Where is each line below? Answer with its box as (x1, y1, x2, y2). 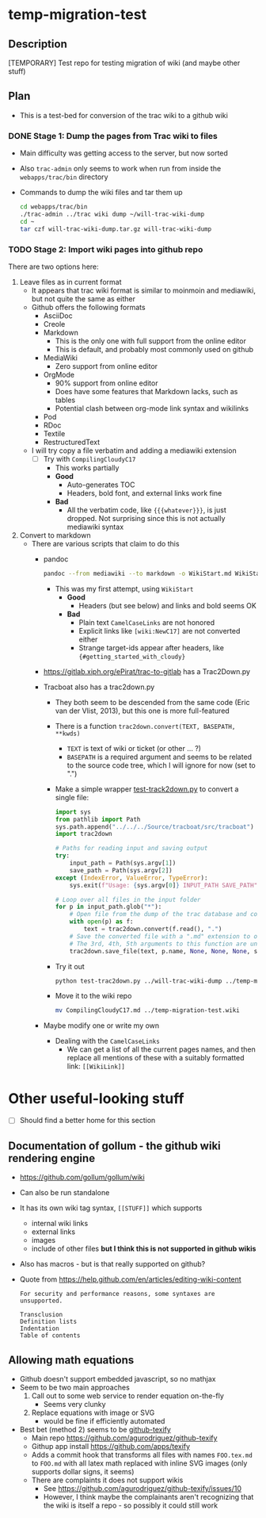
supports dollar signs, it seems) (31, 1466, 135, 1476)
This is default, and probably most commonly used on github (55, 344, 254, 354)
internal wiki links (31, 1219, 89, 1229)
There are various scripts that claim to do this (31, 539, 180, 548)
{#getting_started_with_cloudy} (78, 653, 186, 661)
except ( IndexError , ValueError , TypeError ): (55, 874, 208, 882)
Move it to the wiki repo (55, 991, 132, 1001)
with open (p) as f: (69, 918, 134, 926)
